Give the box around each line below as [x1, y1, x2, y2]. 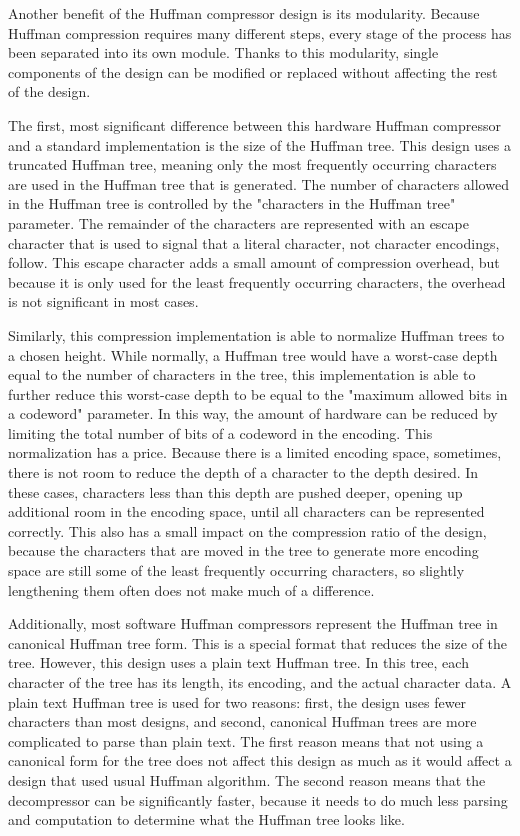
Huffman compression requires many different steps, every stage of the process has [8, 22, 512, 43]
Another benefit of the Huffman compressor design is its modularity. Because [8, 3, 480, 23]
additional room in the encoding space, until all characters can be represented [8, 501, 485, 522]
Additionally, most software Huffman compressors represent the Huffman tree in [8, 613, 498, 634]
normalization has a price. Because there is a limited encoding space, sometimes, [8, 442, 502, 463]
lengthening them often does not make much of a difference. [8, 579, 375, 600]
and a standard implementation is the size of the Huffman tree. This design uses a [8, 134, 512, 155]
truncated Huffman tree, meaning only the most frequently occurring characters [8, 154, 497, 175]
